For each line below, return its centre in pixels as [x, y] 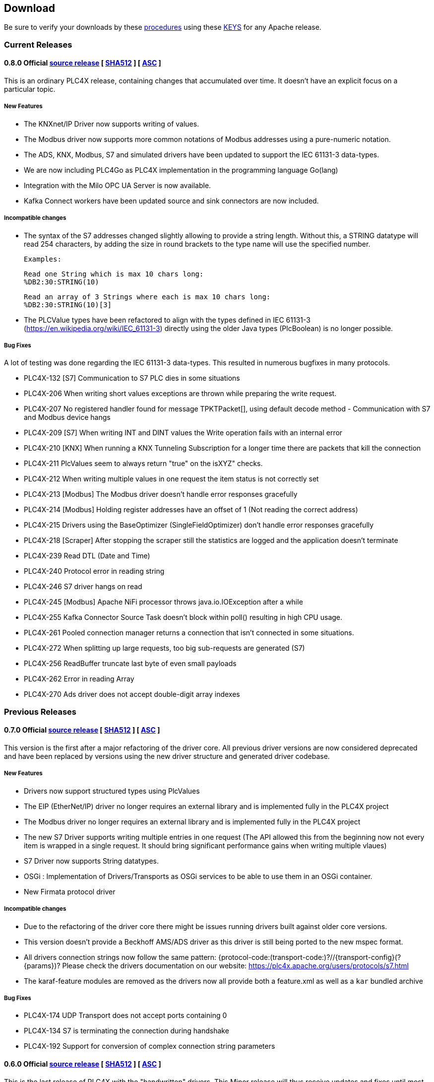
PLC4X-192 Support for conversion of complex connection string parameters [150, 1046]
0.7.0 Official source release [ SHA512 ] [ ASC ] [82, 730]
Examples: [43, 259]
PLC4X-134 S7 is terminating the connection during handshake [126, 1031]
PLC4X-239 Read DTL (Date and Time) [87, 556]
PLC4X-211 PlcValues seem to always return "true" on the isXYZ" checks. [143, 464]
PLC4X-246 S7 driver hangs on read [83, 587]
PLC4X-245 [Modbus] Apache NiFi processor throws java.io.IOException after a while [163, 602]
